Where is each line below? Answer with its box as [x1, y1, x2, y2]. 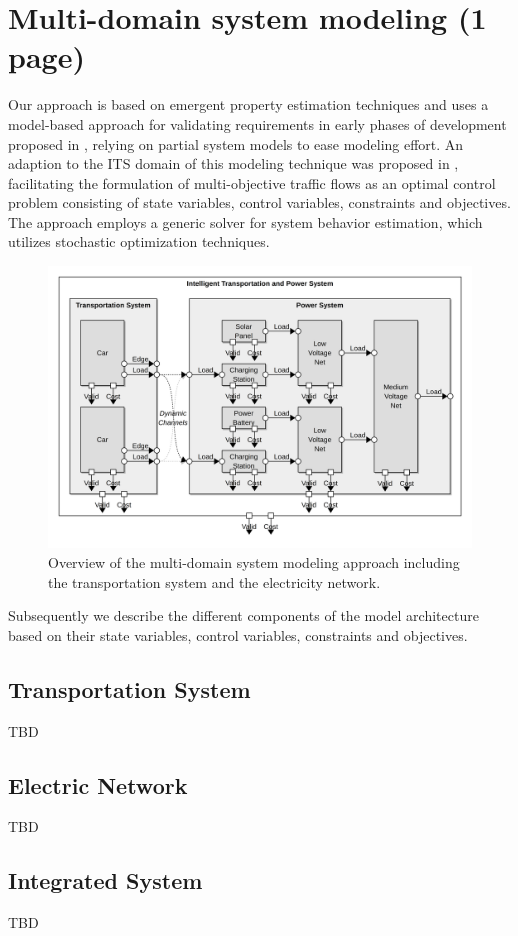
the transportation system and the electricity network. [48, 571, 381, 592]
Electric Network [8, 769, 188, 800]
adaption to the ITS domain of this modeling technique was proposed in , [8, 153, 459, 174]
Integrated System [8, 865, 203, 896]
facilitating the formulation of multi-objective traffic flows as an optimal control [8, 172, 496, 193]
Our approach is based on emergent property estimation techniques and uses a [8, 94, 489, 115]
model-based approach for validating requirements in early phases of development [8, 113, 507, 134]
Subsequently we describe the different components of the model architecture [8, 605, 479, 626]
